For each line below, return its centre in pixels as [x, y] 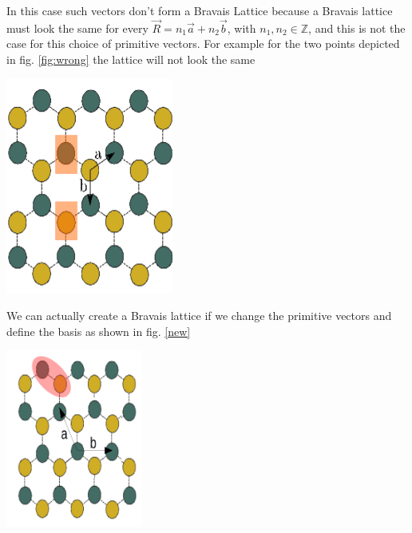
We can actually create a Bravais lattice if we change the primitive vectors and [199, 316]
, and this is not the [357, 28]
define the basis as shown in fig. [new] [99, 331]
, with [242, 28]
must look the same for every [77, 28]
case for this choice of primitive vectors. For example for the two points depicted [203, 43]
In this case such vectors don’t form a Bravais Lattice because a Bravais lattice [200, 10]
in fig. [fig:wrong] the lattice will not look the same [131, 59]
